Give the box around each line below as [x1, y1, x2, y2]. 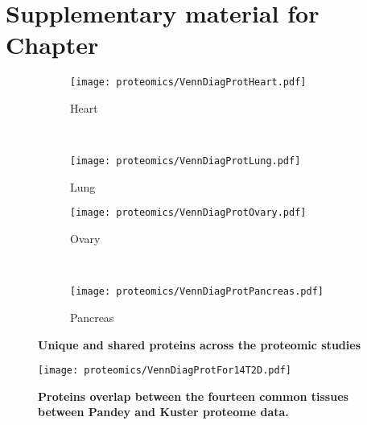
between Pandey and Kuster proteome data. [38, 403, 289, 420]
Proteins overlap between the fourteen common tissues [38, 387, 348, 404]
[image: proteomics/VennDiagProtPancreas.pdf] [70, 286, 324, 298]
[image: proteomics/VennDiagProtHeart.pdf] [70, 76, 307, 89]
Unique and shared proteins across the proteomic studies [38, 336, 361, 353]
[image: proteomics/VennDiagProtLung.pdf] [70, 155, 301, 167]
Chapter [6, 28, 99, 61]
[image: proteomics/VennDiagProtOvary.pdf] [70, 207, 307, 219]
